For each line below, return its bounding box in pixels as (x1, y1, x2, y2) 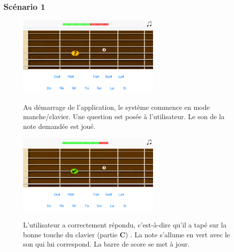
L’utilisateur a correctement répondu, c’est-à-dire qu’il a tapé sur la (23, 220, 227, 230)
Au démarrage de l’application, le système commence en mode (23, 101, 210, 112)
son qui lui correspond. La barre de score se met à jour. (23, 239, 190, 249)
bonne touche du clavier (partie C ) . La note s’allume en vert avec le (23, 229, 230, 239)
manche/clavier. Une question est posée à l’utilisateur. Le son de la (23, 111, 225, 122)
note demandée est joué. (23, 121, 96, 131)
